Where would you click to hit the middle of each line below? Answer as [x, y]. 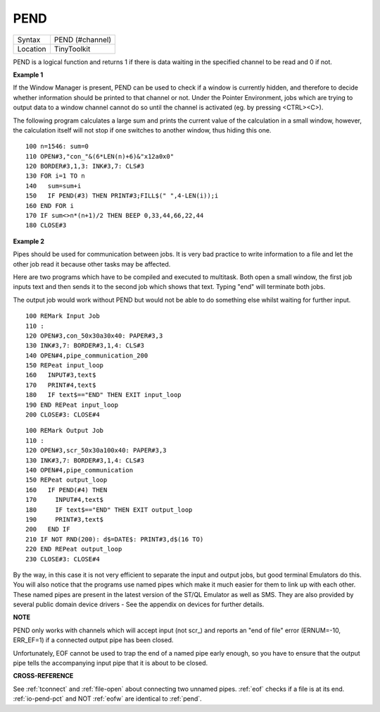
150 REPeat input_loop [65, 366]
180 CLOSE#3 [46, 225]
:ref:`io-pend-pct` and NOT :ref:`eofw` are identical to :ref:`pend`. [107, 699]
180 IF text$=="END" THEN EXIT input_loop [104, 395]
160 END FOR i [50, 205]
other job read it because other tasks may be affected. [92, 264]
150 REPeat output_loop [66, 480]
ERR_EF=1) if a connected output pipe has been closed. [93, 640]
